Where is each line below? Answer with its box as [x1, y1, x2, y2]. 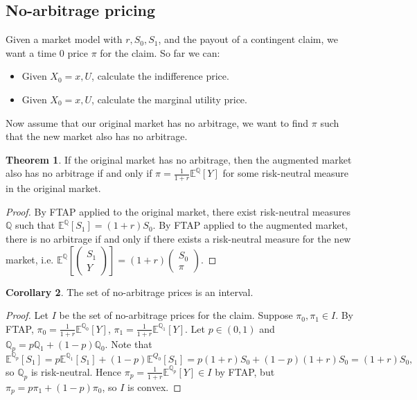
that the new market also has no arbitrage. [6, 129, 188, 144]
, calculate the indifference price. [91, 69, 229, 83]
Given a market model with [6, 32, 123, 46]
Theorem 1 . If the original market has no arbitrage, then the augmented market [6, 152, 352, 166]
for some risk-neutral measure [222, 166, 349, 180]
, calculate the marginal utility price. [91, 92, 247, 106]
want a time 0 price [6, 45, 89, 60]
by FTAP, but [215, 364, 275, 379]
